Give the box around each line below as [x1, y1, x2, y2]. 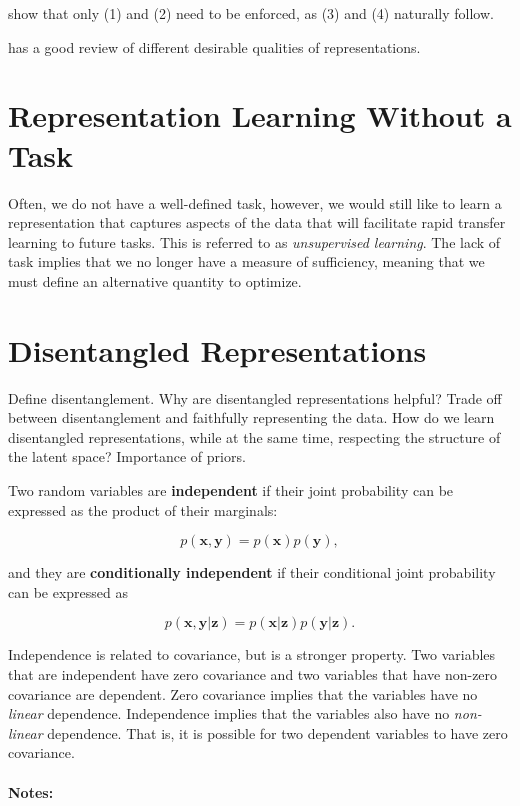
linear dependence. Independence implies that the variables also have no [8, 703, 450, 724]
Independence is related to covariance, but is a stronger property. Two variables [8, 644, 496, 665]
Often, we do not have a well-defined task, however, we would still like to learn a [8, 192, 502, 213]
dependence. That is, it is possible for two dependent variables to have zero [47, 722, 508, 743]
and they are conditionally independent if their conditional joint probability [8, 562, 496, 583]
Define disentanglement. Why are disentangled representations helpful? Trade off [8, 387, 502, 408]
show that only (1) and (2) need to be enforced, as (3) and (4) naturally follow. [8, 3, 494, 23]
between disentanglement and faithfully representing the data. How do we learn [8, 407, 495, 428]
